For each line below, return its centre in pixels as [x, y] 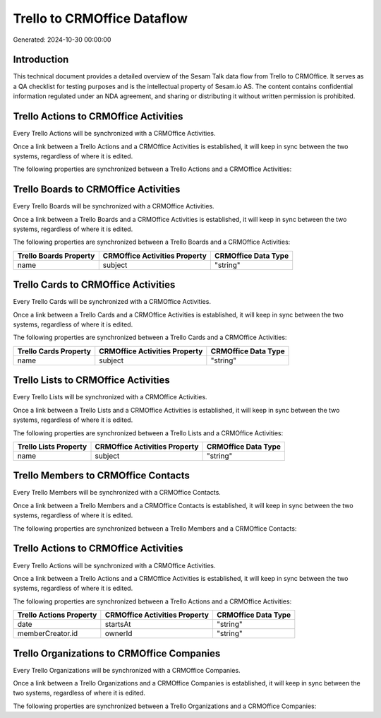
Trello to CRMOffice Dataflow [101, 18]
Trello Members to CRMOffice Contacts [101, 476]
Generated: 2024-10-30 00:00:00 [62, 40]
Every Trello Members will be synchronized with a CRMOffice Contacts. [117, 493]
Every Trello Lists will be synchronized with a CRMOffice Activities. [110, 397]
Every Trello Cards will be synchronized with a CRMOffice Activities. [112, 302]
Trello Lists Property [52, 447]
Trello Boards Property [56, 256]
